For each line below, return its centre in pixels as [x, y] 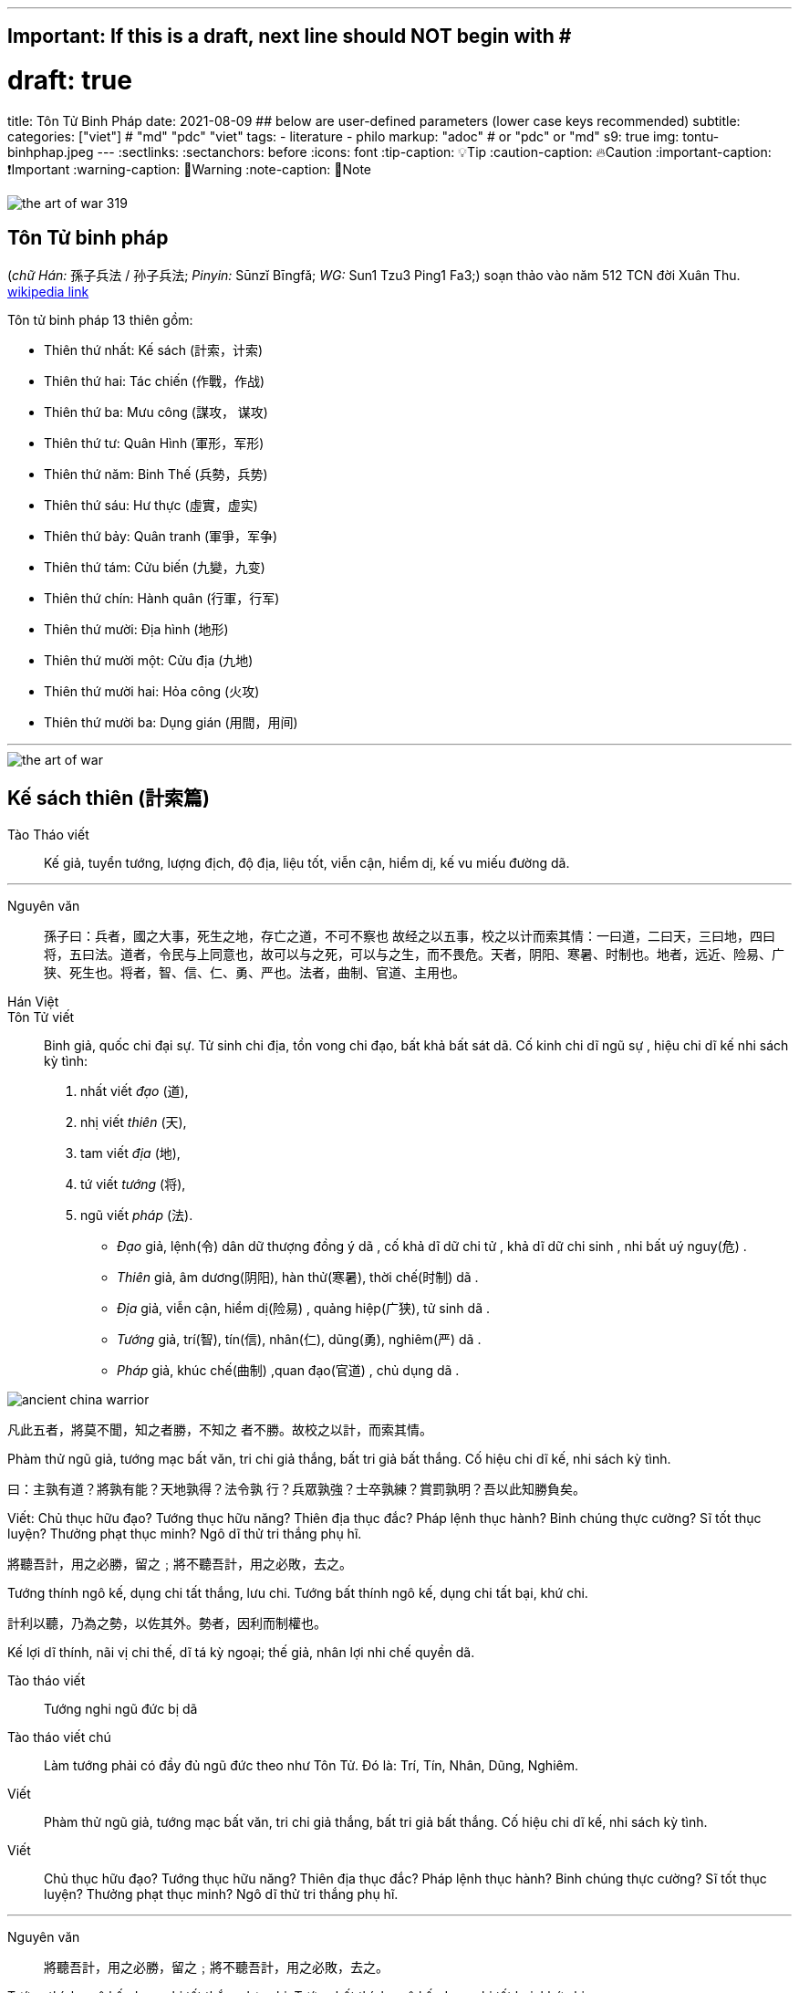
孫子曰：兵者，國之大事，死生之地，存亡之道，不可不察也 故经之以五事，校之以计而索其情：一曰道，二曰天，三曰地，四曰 [410, 935]
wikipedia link [48, 291]
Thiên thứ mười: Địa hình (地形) [136, 629]
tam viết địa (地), [130, 1153]
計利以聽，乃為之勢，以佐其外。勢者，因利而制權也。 [167, 1623]
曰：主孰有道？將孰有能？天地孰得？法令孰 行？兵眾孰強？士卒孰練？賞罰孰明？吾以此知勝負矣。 [296, 1488]
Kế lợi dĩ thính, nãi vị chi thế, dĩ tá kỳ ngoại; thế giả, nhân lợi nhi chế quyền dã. [241, 1652]
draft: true [70, 81]
